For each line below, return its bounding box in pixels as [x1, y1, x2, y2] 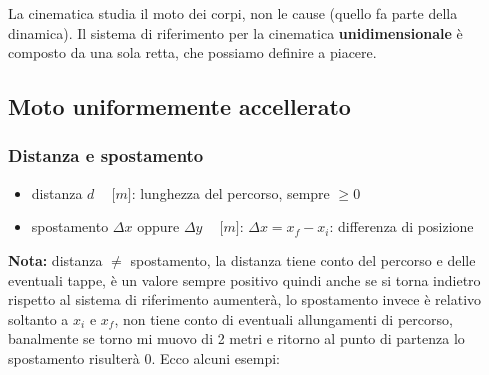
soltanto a [8, 308, 69, 329]
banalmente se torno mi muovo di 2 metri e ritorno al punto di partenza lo [8, 328, 465, 349]
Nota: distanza [8, 249, 103, 270]
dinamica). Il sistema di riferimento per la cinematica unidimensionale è [8, 22, 463, 43]
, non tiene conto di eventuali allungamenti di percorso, [114, 308, 453, 329]
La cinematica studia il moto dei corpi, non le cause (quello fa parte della [8, 3, 458, 23]
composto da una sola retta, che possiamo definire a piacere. [8, 42, 377, 63]
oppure [137, 216, 180, 237]
